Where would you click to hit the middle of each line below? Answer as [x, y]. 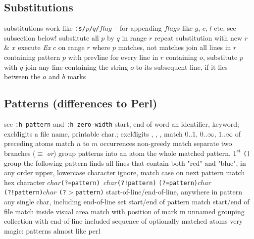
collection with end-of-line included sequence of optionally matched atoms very [124, 221]
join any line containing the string [76, 67]
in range [134, 37]
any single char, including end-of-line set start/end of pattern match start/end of [127, 202]
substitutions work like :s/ [45, 28]
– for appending [138, 28]
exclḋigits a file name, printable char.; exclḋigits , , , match [93, 133]
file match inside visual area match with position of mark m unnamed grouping [124, 211]
